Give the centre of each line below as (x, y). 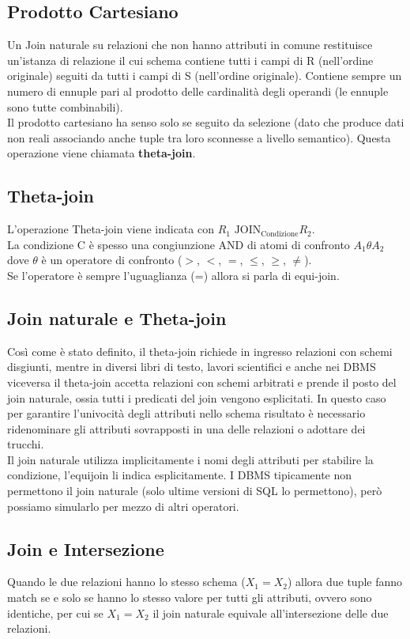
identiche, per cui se (55, 613)
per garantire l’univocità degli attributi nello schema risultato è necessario (186, 413)
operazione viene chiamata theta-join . (102, 153)
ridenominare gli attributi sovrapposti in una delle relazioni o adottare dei (186, 428)
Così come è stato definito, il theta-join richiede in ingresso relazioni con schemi (200, 351)
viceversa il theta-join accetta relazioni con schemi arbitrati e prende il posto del (202, 382)
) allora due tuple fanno (345, 582)
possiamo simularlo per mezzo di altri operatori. (123, 506)
